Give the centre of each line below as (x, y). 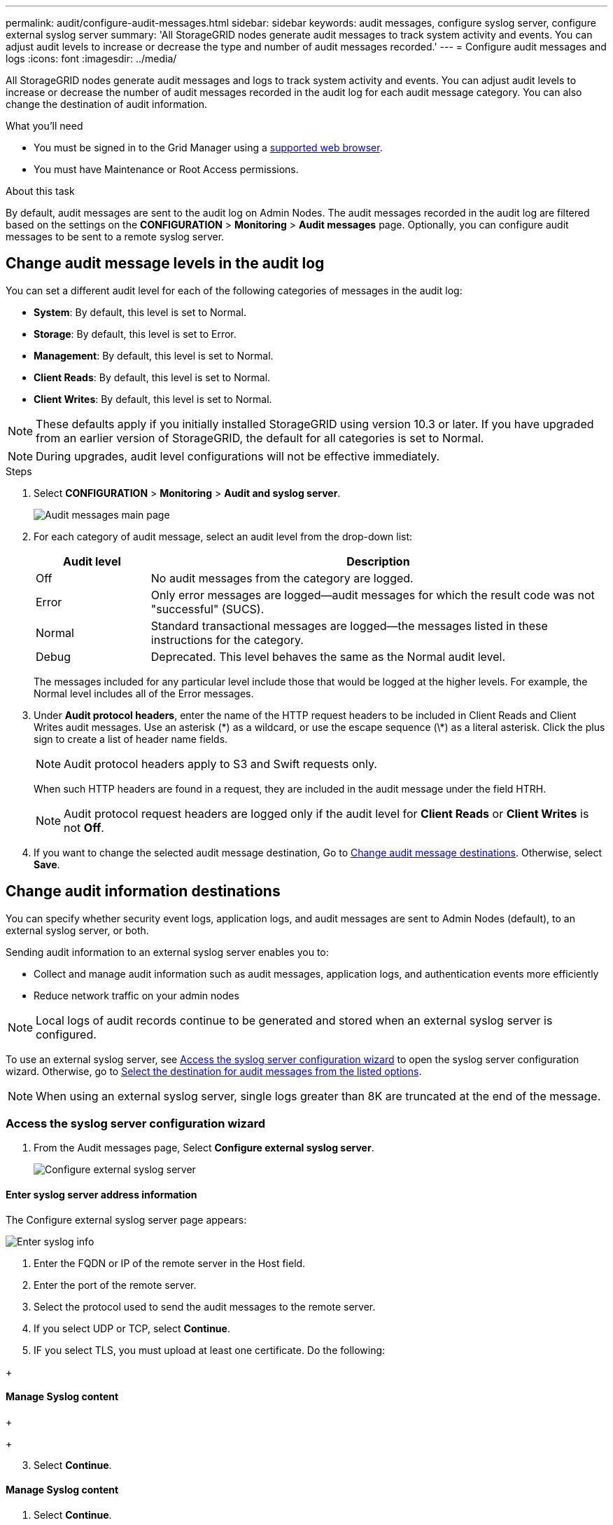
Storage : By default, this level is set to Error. (135, 334)
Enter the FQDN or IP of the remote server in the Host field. (170, 1263)
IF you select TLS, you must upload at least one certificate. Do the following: (210, 1350)
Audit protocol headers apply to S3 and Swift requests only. (220, 764)
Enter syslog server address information (101, 1195)
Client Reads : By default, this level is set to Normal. (152, 377)
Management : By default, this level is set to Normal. (154, 355)
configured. (66, 1034)
